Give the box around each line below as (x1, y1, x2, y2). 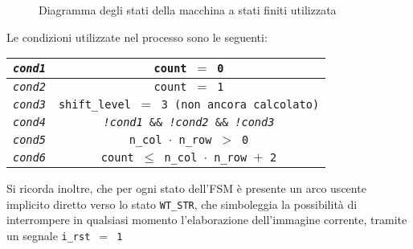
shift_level (58, 98, 131, 112)
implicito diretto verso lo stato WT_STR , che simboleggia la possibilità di (6, 195, 358, 212)
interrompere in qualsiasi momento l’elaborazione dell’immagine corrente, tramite (6, 211, 407, 228)
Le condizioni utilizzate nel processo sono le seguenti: (6, 28, 268, 45)
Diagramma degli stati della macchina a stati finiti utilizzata (39, 2, 337, 18)
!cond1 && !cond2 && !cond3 (103, 116, 275, 129)
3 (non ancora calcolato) (161, 98, 320, 112)
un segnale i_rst (6, 227, 91, 244)
